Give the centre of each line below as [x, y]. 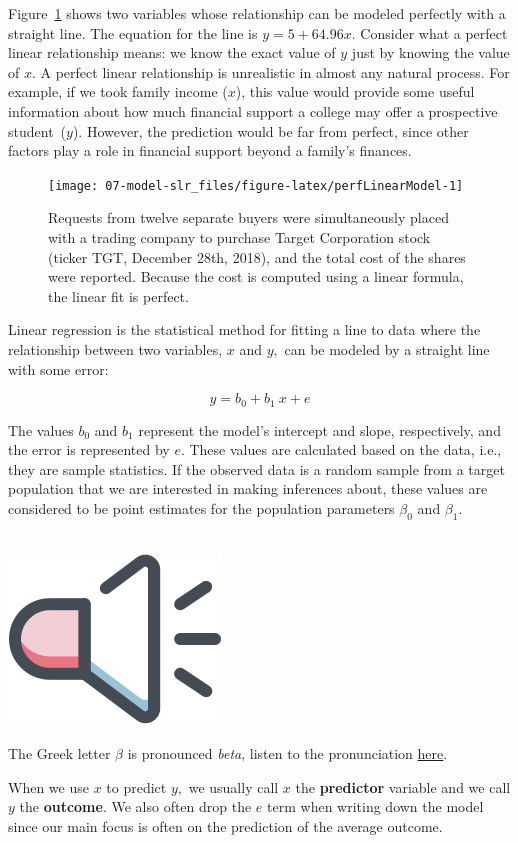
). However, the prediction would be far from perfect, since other [270, 130]
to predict [136, 786]
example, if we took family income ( [118, 91]
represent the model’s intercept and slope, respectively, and [319, 429]
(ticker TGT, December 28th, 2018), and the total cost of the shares [257, 256]
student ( [37, 130]
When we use [48, 786]
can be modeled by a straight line [387, 348]
